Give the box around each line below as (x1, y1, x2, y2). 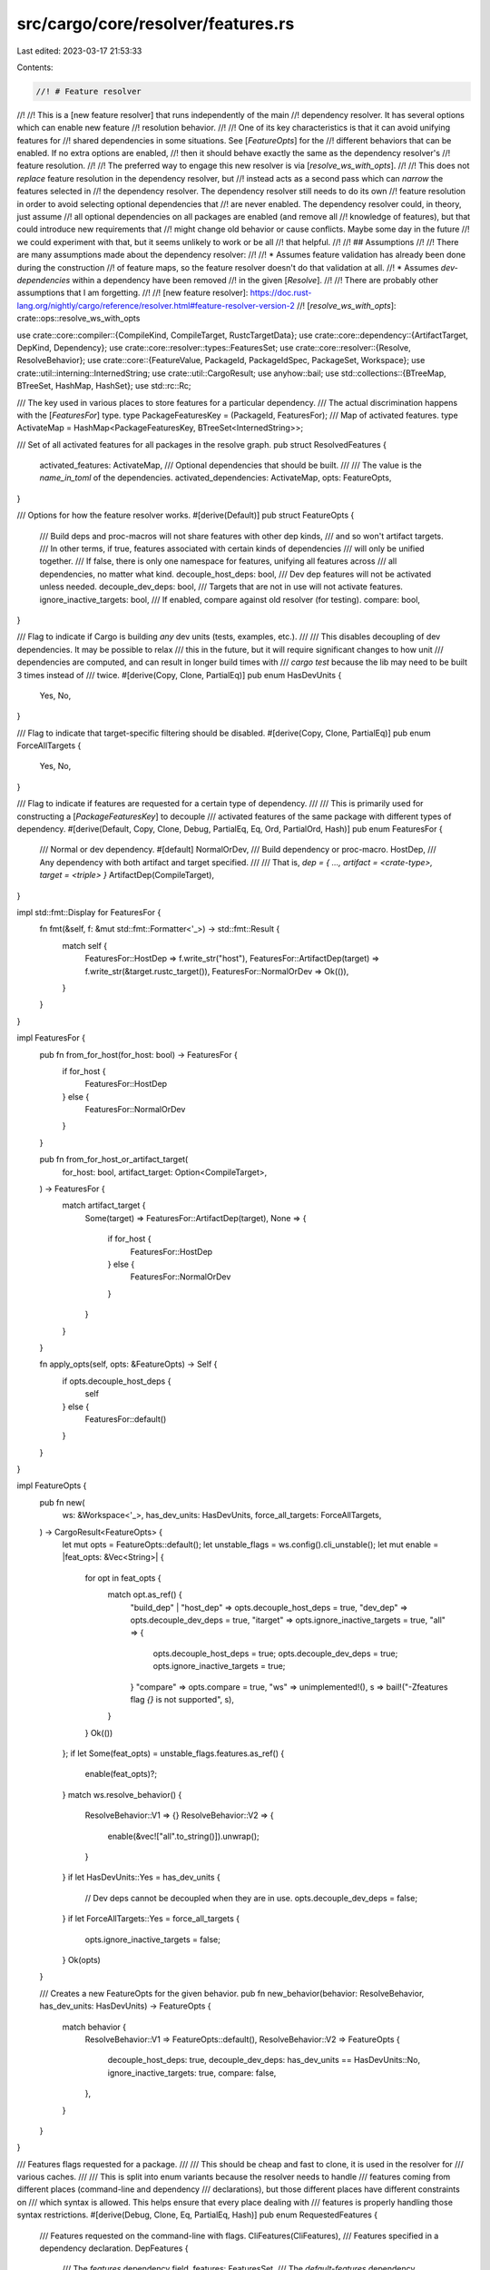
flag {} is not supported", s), (130, 1693, 235, 1704)
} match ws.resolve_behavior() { (62, 1789, 182, 1800)
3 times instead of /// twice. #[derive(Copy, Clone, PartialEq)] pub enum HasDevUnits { (16, 669, 342, 680)
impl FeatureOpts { (16, 1480, 87, 1491)
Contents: (16, 62, 54, 73)
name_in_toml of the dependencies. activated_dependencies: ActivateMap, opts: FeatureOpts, (39, 472, 392, 483)
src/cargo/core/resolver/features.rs (16, 14, 295, 34)
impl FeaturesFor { (16, 1032, 86, 1043)
